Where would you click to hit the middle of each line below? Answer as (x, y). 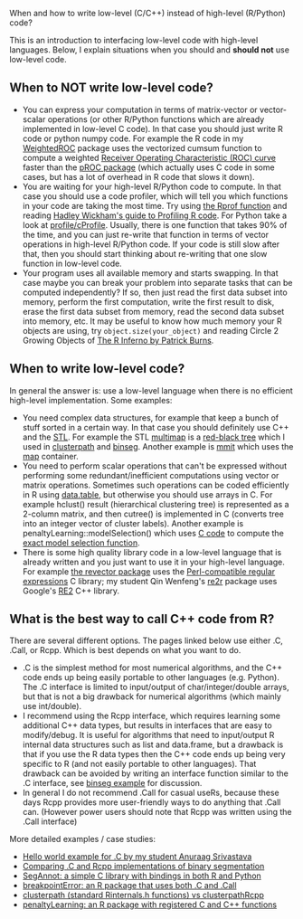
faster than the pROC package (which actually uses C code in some (148, 167)
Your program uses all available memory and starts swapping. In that (150, 273)
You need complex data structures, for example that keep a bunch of (151, 417)
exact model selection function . (81, 543)
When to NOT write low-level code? (112, 88)
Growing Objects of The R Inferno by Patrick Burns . (118, 340)
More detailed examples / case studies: (83, 839)
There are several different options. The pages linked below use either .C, (146, 640)
